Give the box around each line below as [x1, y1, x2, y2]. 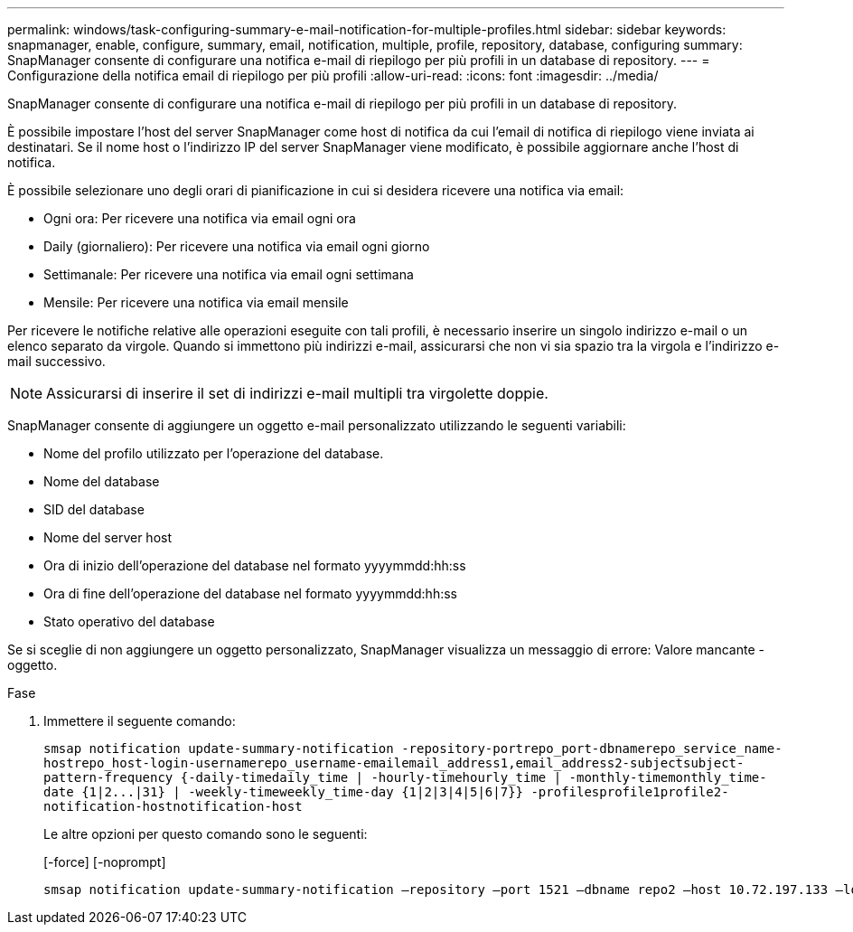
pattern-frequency [43, 770, 173, 785]
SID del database [43, 502, 145, 517]
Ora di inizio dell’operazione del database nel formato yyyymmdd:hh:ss [43, 558, 466, 573]
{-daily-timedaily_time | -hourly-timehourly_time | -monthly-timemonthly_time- [180, 770, 767, 785]
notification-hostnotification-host [43, 799, 303, 814]
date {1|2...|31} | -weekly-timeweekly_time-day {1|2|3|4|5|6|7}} [43, 785, 524, 799]
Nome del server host [43, 530, 173, 545]
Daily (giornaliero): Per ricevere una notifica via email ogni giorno [43, 239, 430, 254]
